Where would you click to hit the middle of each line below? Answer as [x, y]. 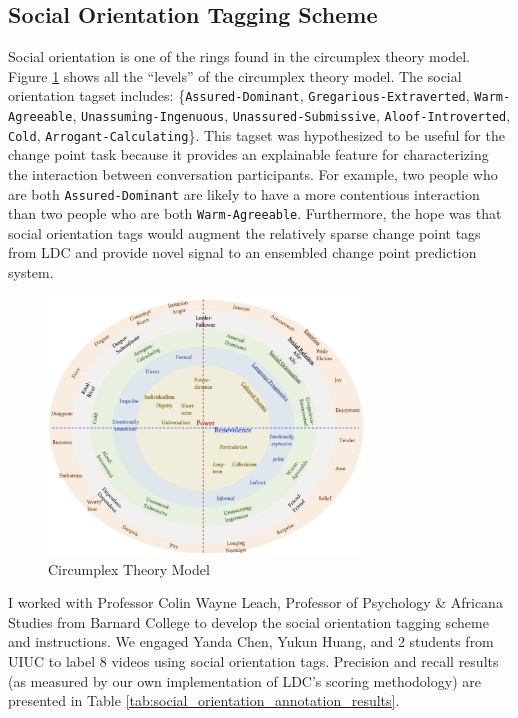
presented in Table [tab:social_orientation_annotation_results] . [204, 700]
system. [31, 272]
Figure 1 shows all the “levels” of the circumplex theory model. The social [235, 75]
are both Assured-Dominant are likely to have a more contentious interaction [244, 193]
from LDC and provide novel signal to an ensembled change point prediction [242, 252]
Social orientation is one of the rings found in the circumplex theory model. [239, 56]
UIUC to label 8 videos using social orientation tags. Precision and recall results [253, 660]
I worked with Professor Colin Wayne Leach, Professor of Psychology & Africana [255, 602]
